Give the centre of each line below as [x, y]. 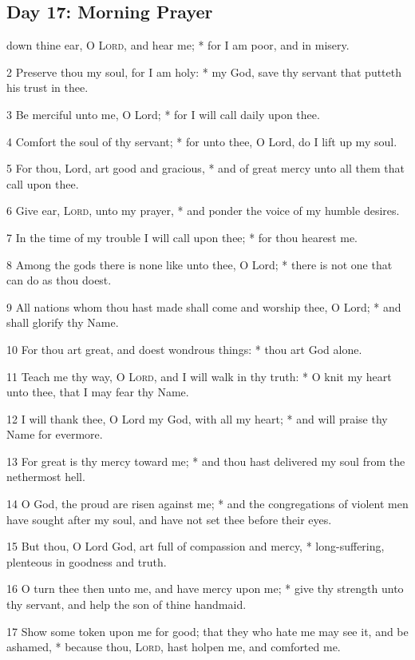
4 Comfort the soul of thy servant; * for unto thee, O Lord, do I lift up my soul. [202, 141]
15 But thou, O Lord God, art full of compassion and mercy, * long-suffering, [196, 546]
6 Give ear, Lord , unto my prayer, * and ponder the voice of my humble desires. [203, 211]
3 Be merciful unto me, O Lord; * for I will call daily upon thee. [163, 114]
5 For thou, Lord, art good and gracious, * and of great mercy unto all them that [206, 168]
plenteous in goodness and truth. [87, 561]
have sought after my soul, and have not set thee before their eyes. [169, 519]
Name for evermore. [55, 434]
